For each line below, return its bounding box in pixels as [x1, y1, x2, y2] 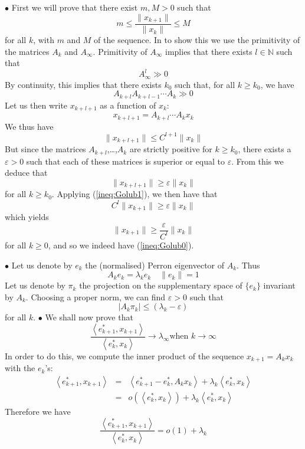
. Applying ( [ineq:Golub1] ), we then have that [51, 188, 218, 200]
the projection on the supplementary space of [79, 279, 242, 291]
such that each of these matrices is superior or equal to [26, 155, 225, 167]
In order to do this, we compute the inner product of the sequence [5, 349, 244, 362]
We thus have [5, 120, 54, 132]
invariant [263, 279, 296, 291]
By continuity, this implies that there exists [5, 78, 162, 90]
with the [5, 362, 35, 374]
